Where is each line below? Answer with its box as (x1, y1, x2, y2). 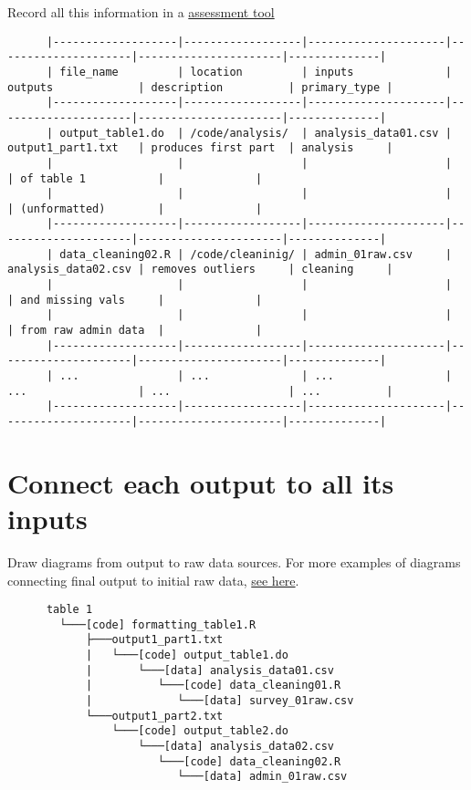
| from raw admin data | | (7, 324, 263, 338)
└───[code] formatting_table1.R (59, 618, 256, 631)
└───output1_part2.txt (85, 709, 224, 722)
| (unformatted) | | (7, 202, 263, 215)
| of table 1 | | (7, 172, 263, 185)
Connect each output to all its (7, 463, 394, 501)
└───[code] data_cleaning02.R (157, 754, 341, 768)
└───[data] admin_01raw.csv (177, 770, 348, 784)
